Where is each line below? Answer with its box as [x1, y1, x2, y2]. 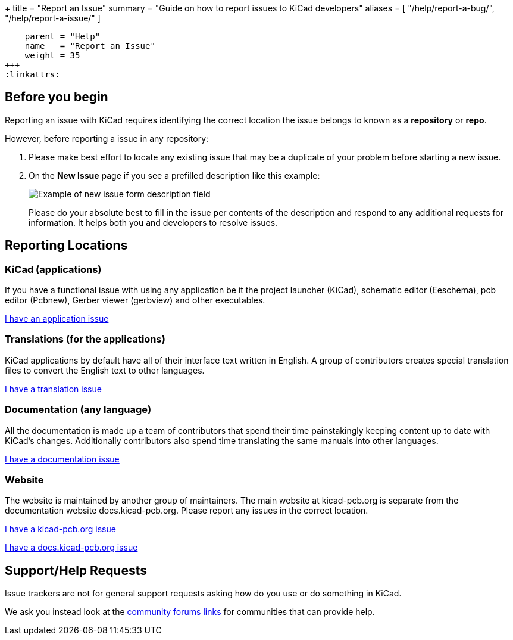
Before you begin [5, 89, 108, 105]
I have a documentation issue [5, 453, 120, 464]
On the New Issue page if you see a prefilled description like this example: [29, 170, 320, 181]
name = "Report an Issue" [24, 41, 155, 51]
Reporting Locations [5, 238, 128, 253]
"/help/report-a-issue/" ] [5, 13, 101, 23]
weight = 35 [24, 51, 80, 60]
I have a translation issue [5, 383, 102, 394]
